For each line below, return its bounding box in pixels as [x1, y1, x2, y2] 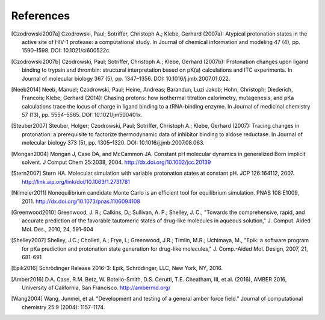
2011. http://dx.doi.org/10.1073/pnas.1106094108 [22, 198, 141, 205]
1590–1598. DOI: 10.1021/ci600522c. [22, 47, 111, 54]
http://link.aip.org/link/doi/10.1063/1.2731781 [22, 178, 131, 185]
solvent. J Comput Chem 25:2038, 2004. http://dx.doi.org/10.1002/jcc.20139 [22, 158, 211, 166]
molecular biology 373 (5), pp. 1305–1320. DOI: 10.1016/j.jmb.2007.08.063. [22, 139, 205, 146]
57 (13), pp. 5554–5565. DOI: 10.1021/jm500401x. [22, 111, 143, 119]
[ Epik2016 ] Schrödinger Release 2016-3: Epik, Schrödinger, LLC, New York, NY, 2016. [11, 265, 223, 272]
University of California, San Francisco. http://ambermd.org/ [22, 284, 171, 292]
